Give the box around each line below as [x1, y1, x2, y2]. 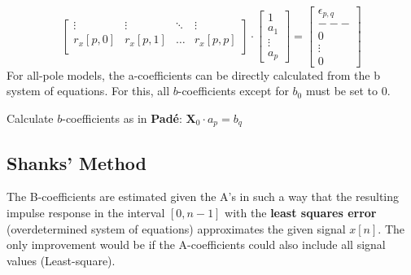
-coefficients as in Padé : [62, 109, 182, 126]
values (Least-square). [7, 251, 116, 268]
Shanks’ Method [7, 150, 146, 175]
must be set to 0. [305, 82, 391, 99]
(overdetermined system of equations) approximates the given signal [7, 220, 346, 237]
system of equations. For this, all [7, 82, 170, 99]
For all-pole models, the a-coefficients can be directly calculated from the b [7, 66, 380, 83]
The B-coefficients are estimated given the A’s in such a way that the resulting [7, 188, 400, 205]
